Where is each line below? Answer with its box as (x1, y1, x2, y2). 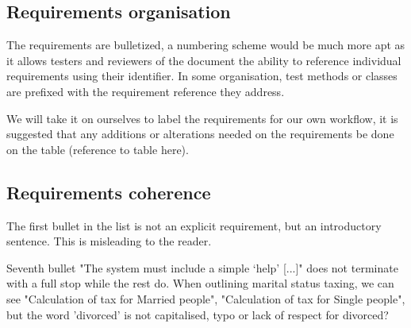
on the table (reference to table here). (6, 141, 189, 157)
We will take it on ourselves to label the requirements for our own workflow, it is (6, 110, 398, 126)
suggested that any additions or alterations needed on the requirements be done (6, 125, 394, 142)
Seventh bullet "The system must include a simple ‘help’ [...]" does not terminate (6, 259, 398, 276)
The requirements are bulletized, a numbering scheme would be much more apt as (6, 37, 405, 53)
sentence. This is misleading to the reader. (6, 233, 212, 249)
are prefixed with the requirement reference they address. (6, 83, 285, 99)
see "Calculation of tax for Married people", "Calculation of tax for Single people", (6, 290, 405, 307)
